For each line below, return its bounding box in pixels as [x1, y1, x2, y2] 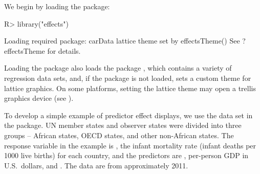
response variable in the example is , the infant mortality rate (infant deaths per [4, 140, 256, 150]
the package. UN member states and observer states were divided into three [4, 120, 242, 130]
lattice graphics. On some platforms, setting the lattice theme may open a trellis [4, 82, 256, 93]
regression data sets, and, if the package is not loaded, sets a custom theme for [4, 72, 251, 83]
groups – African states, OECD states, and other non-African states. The [4, 129, 234, 140]
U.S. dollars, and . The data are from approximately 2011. [4, 160, 188, 170]
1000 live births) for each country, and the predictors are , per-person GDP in [4, 150, 249, 161]
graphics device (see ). [4, 93, 74, 103]
